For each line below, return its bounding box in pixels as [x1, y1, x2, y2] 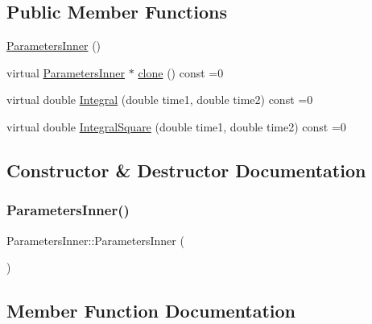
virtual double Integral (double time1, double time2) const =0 [6, 91, 313, 108]
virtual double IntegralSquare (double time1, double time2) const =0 [6, 118, 346, 135]
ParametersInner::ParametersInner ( [6, 231, 184, 248]
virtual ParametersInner [6, 64, 126, 81]
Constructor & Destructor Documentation [6, 157, 366, 182]
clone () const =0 [138, 64, 224, 81]
